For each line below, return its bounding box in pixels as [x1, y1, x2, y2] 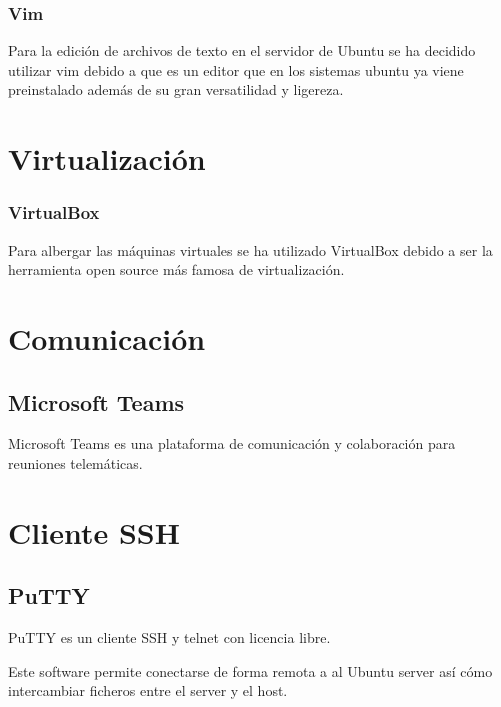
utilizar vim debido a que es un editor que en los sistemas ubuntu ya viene [8, 59, 464, 80]
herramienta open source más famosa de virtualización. [8, 259, 345, 280]
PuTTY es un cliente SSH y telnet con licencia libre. [8, 627, 331, 648]
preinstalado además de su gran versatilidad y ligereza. [8, 79, 344, 100]
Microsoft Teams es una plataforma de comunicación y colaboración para [8, 433, 456, 454]
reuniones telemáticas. [8, 452, 143, 473]
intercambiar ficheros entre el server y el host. [8, 680, 288, 701]
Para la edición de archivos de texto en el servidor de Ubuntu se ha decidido [8, 40, 476, 61]
